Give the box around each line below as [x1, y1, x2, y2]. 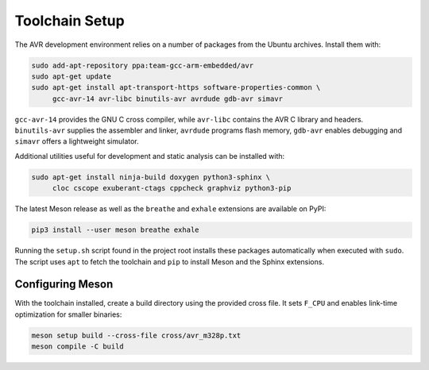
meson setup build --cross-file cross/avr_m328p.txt [31, 330, 242, 340]
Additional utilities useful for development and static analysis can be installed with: [14, 151, 285, 160]
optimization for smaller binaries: [14, 310, 122, 319]
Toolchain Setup [14, 12, 125, 29]
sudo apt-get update [31, 71, 111, 81]
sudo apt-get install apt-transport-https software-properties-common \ [31, 83, 321, 92]
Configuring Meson [14, 278, 114, 291]
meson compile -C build [31, 342, 125, 351]
